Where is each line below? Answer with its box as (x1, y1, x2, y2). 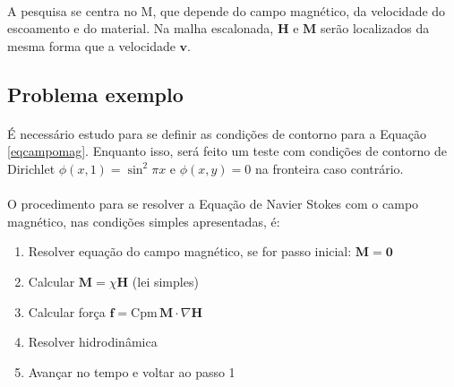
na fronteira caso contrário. (254, 159, 404, 177)
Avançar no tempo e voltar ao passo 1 (28, 362, 236, 381)
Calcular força (28, 302, 106, 321)
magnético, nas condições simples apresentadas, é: (7, 211, 280, 230)
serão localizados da (321, 19, 430, 38)
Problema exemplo (7, 80, 184, 107)
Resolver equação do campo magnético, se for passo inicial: (28, 242, 352, 261)
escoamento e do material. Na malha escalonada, (7, 19, 274, 38)
